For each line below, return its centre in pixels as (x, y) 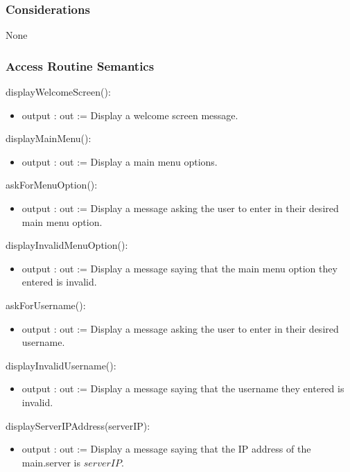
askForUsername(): (46, 305)
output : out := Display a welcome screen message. (130, 115)
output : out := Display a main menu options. (120, 161)
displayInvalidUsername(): (61, 365)
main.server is (51, 462)
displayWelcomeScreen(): (58, 92)
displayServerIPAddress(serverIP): (78, 425)
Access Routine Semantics (80, 65)
